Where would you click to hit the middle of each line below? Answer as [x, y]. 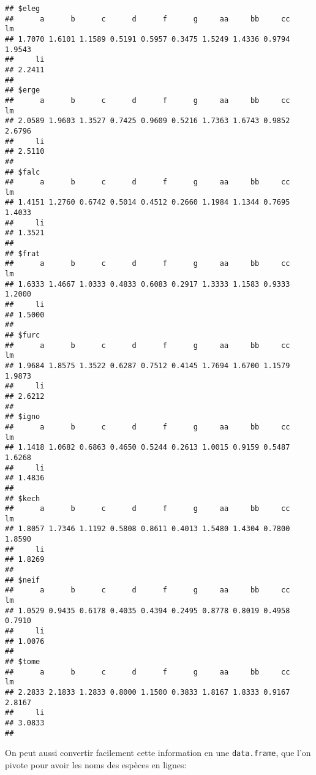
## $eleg [23, 9]
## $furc [23, 335]
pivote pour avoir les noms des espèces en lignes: [96, 764]
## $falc [23, 172]
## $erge [23, 90]
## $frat [23, 253]
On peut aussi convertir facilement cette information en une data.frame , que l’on [158, 753]
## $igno [23, 417]
